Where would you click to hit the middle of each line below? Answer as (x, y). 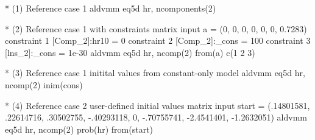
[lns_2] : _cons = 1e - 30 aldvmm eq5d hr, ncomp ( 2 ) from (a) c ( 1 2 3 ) (130, 52)
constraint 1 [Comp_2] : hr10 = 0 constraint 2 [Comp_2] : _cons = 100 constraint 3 (158, 40)
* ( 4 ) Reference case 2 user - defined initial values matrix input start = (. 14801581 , (157, 105)
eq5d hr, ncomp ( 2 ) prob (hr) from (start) (79, 129)
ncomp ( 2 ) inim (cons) (44, 84)
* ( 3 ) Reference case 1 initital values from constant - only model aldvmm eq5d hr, (155, 73)
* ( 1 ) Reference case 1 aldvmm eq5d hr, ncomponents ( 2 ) (111, 8)
